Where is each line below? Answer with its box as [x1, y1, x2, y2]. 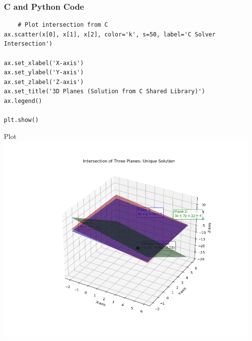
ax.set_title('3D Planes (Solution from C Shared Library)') [4, 88, 205, 95]
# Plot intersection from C [17, 21, 108, 29]
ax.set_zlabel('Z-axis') [4, 78, 84, 85]
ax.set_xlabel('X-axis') [4, 59, 84, 67]
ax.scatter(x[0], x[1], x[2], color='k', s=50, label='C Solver [4, 31, 216, 38]
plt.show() [4, 117, 39, 124]
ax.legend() [4, 97, 42, 104]
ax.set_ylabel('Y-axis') [4, 69, 84, 76]
